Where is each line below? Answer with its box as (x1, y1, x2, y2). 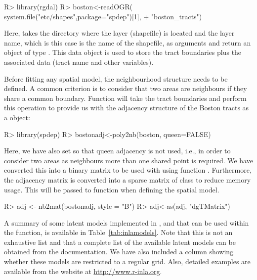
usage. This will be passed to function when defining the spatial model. (4, 184, 219, 194)
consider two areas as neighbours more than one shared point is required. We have (4, 155, 253, 165)
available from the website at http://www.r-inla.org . (4, 266, 162, 276)
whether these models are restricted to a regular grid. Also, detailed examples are (4, 256, 251, 267)
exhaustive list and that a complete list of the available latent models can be (4, 236, 236, 247)
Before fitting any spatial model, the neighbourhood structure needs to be (4, 73, 228, 84)
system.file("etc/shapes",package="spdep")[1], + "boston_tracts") (4, 11, 202, 21)
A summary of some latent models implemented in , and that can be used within (4, 217, 249, 228)
